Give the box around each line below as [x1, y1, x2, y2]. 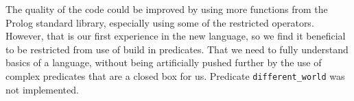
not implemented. [5, 82, 79, 96]
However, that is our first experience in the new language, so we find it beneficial [5, 29, 346, 43]
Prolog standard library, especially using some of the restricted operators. [5, 15, 314, 29]
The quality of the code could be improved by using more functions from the [5, 2, 328, 16]
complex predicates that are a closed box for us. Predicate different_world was [5, 68, 345, 83]
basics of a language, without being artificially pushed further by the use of [5, 55, 322, 70]
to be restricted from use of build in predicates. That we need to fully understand [5, 42, 349, 56]
